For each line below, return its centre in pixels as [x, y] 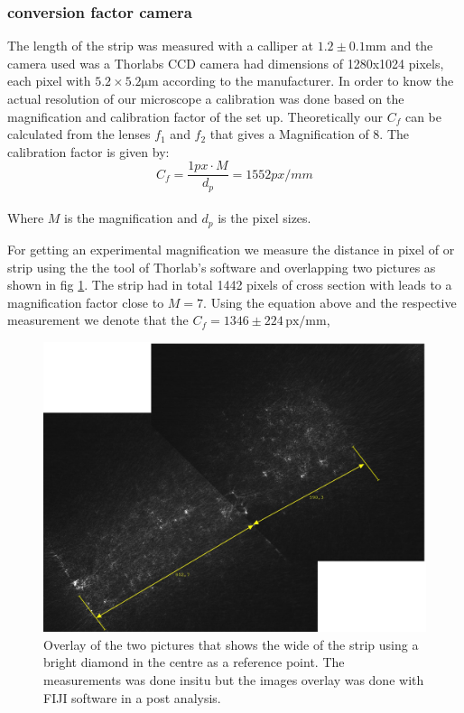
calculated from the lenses [79, 134]
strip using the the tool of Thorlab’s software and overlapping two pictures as [222, 267]
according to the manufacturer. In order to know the [308, 81]
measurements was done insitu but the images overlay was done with [234, 680]
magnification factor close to [86, 302]
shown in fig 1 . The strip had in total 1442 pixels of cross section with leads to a [230, 285]
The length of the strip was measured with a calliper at [161, 46]
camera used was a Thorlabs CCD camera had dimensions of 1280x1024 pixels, [226, 63]
